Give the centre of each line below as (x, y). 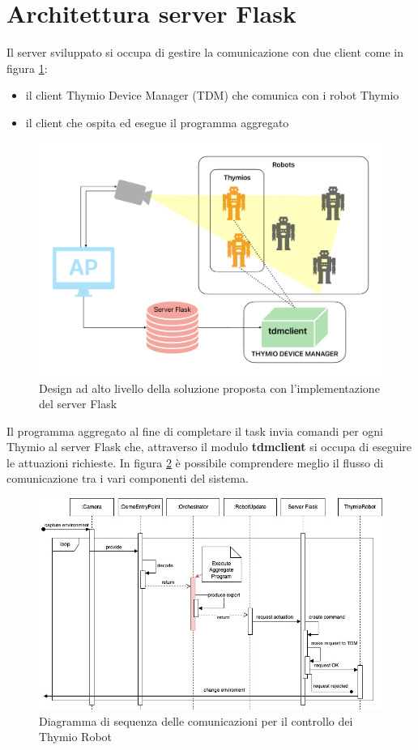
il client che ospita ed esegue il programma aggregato (157, 122)
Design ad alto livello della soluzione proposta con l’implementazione (209, 388)
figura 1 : (27, 68)
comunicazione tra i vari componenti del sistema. (128, 478)
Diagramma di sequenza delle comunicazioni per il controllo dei (196, 720)
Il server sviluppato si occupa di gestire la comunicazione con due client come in (205, 52)
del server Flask (78, 404)
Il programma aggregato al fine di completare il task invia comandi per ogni (195, 430)
